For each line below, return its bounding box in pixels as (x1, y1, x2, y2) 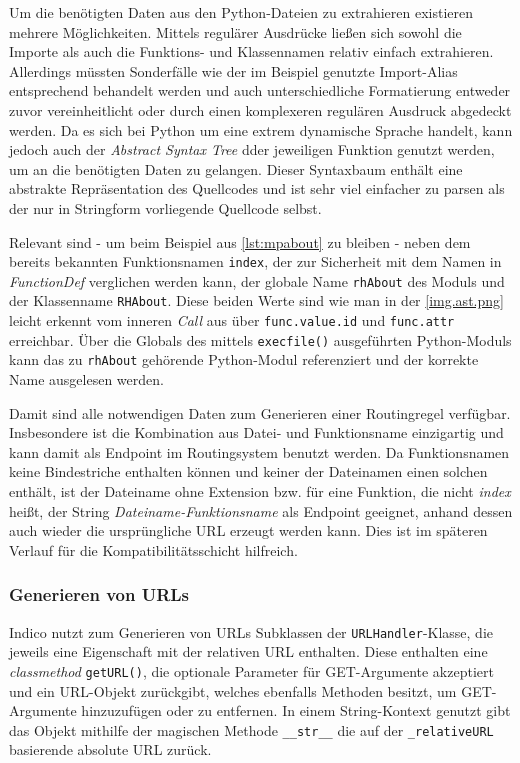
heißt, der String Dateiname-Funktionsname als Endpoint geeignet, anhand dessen (9, 500, 513, 521)
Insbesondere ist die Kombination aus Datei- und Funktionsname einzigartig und (9, 422, 504, 443)
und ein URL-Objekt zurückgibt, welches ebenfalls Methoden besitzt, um (9, 680, 457, 701)
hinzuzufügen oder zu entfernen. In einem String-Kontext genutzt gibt (81, 700, 511, 721)
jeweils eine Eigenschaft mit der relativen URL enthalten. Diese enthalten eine (9, 641, 488, 662)
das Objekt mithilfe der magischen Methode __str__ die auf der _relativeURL (9, 719, 494, 740)
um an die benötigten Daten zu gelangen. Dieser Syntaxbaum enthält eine (9, 158, 463, 179)
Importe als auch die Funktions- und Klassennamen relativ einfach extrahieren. (9, 41, 494, 62)
